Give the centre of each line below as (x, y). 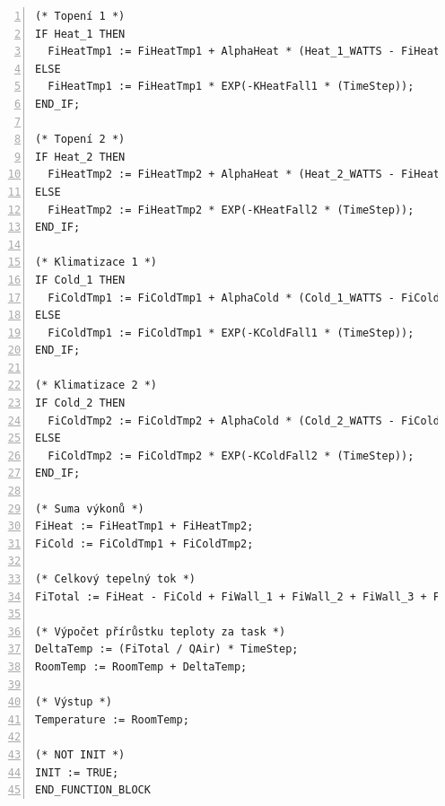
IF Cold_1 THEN (80, 280)
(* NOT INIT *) (80, 754)
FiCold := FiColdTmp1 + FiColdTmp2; (144, 543)
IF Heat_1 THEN (80, 34)
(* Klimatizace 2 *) (96, 385)
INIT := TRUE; (77, 772)
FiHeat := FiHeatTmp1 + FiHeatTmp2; (144, 526)
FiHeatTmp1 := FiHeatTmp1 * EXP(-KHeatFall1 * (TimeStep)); (231, 87)
